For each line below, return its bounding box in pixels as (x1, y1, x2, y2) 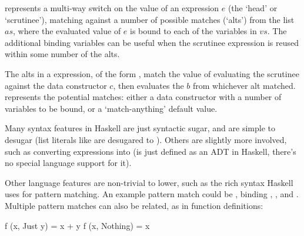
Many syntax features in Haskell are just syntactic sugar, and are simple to (5, 122, 275, 134)
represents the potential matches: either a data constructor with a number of (5, 91, 282, 103)
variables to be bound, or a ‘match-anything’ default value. (5, 102, 218, 114)
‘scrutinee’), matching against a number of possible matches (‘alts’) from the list (5, 13, 295, 25)
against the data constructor (5, 79, 107, 91)
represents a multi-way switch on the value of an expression (5, 2, 219, 14)
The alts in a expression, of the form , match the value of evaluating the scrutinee (5, 67, 299, 79)
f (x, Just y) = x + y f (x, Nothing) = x (5, 219, 150, 231)
